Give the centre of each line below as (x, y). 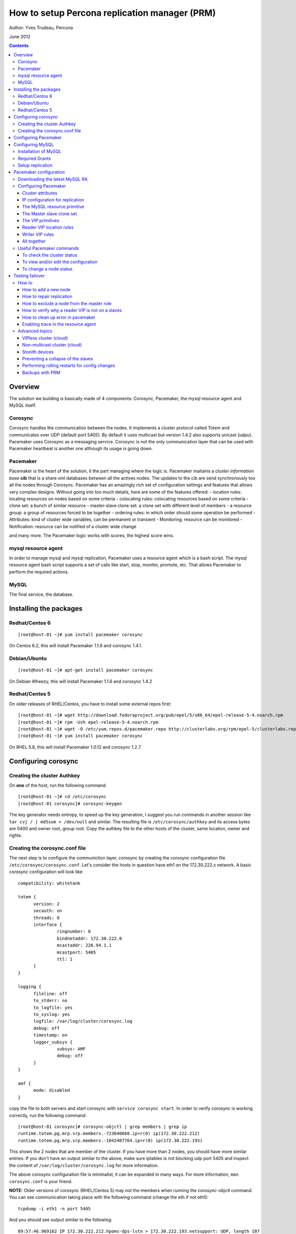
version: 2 (46, 904)
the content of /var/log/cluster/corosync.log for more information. (84, 1165)
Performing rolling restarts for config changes (69, 366)
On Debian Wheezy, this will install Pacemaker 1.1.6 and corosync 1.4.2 (81, 681)
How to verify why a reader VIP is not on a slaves (72, 310)
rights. (16, 835)
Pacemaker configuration (39, 172)
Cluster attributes (40, 193)
